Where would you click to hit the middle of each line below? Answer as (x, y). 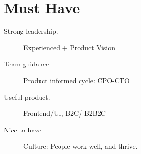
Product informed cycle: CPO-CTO (77, 80)
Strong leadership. (31, 31)
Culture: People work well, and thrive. (81, 146)
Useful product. (27, 97)
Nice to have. (24, 129)
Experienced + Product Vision (70, 47)
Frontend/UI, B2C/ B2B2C (65, 113)
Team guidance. (28, 64)
